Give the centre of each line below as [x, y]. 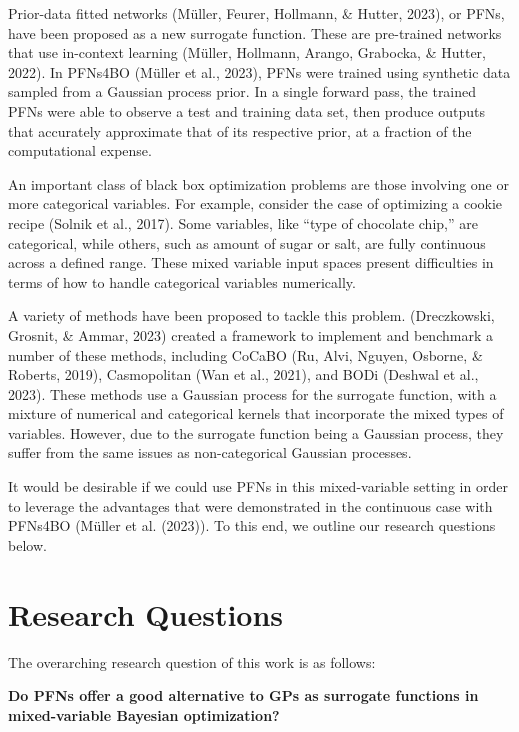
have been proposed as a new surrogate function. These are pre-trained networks [255, 32]
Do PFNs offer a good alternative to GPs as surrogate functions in [243, 695]
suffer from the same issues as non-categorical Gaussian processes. [210, 452]
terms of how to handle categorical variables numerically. [182, 281]
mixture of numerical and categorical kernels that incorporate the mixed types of [256, 413]
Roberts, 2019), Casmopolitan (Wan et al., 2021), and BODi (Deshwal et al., [243, 374]
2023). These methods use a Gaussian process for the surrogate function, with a [252, 393]
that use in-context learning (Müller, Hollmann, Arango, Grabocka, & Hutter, [247, 52]
